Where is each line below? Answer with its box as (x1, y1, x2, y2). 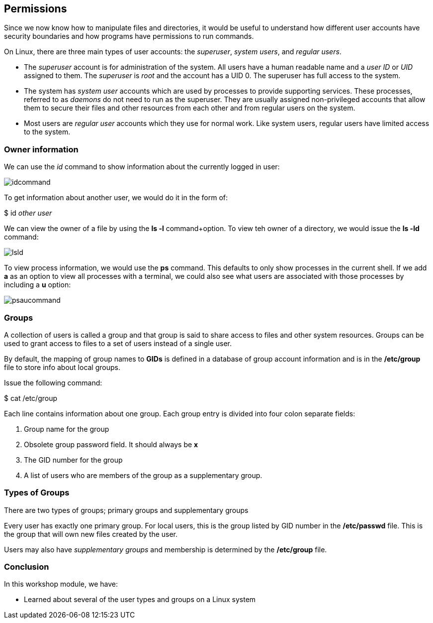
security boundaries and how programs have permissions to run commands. (4, 32, 254, 41)
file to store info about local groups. (4, 363, 120, 372)
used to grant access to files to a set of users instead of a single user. (4, 339, 232, 348)
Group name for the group (24, 424, 109, 433)
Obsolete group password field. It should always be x (24, 440, 198, 449)
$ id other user (4, 209, 52, 218)
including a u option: (4, 280, 71, 289)
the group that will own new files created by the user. (4, 529, 178, 538)
